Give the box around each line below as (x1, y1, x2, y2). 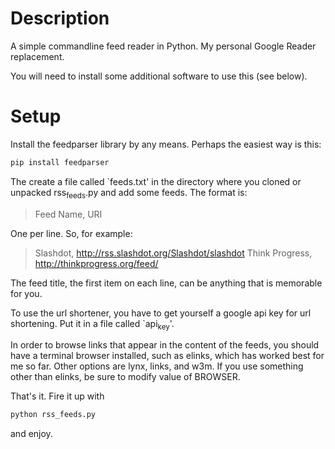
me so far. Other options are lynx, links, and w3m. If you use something (10, 360, 304, 372)
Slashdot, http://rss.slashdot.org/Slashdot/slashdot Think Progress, (34, 247, 313, 259)
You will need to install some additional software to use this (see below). (10, 70, 308, 82)
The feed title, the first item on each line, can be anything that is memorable (10, 277, 323, 289)
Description (10, 7, 110, 30)
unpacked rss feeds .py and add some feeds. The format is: (10, 186, 248, 201)
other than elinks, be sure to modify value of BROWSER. (10, 371, 241, 383)
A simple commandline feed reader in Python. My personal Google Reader (10, 40, 317, 52)
